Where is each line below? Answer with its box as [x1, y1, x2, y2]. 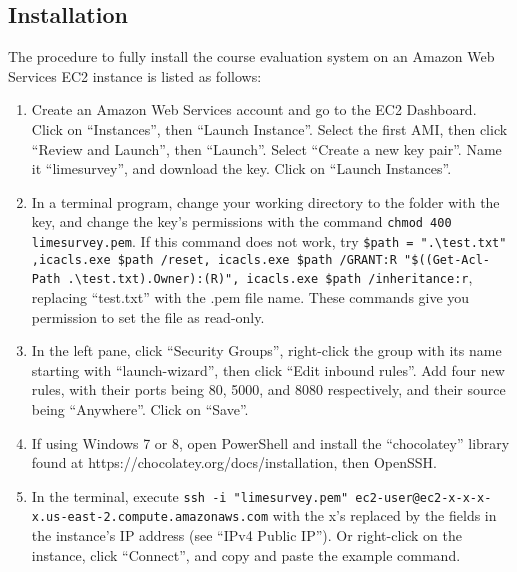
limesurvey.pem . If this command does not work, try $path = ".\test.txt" [31, 231, 507, 252]
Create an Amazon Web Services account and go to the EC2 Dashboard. [31, 99, 477, 120]
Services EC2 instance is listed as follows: [8, 65, 262, 86]
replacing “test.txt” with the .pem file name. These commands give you [31, 286, 470, 307]
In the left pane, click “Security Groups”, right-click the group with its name [31, 340, 502, 361]
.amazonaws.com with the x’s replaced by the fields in [167, 505, 497, 526]
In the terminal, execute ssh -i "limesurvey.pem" [31, 485, 349, 506]
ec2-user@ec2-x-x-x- [355, 490, 492, 505]
